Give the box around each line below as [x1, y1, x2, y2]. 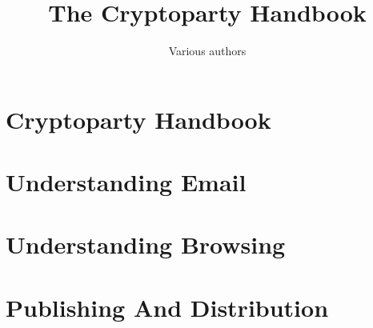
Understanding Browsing [6, 228, 286, 261]
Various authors [168, 42, 247, 59]
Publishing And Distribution [6, 290, 329, 323]
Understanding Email [6, 166, 247, 198]
